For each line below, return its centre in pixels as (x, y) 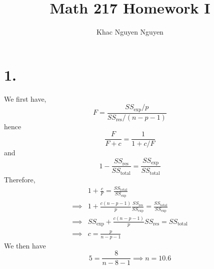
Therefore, (20, 179)
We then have (25, 245)
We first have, (25, 98)
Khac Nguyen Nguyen (130, 32)
